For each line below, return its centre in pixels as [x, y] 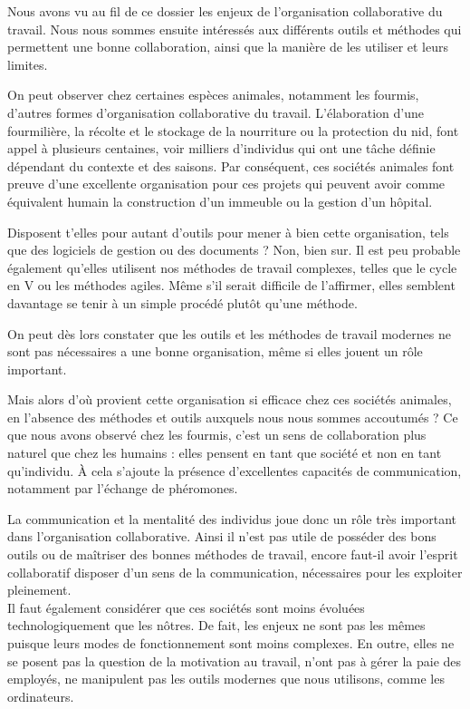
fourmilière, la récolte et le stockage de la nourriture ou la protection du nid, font [233, 130]
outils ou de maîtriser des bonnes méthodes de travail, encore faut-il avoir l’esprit [233, 554]
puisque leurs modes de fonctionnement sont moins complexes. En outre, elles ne [231, 643]
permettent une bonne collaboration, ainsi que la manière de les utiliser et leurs [228, 47]
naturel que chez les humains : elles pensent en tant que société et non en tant [225, 453]
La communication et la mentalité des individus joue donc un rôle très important [232, 518]
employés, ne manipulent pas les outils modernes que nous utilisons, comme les [226, 679]
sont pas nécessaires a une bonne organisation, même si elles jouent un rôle [215, 351]
